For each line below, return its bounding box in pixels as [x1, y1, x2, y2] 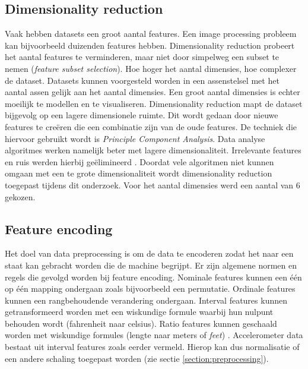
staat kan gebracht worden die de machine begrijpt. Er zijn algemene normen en [5, 258, 297, 271]
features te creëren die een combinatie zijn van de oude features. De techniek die [5, 120, 297, 133]
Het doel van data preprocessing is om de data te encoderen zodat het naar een [5, 247, 294, 260]
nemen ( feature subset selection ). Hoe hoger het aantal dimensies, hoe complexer [5, 62, 297, 74]
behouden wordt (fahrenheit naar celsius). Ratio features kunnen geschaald [5, 317, 277, 329]
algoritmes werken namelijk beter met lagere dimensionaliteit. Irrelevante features [5, 144, 301, 156]
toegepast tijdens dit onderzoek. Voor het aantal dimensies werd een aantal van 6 [5, 178, 300, 191]
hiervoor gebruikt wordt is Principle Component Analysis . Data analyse [5, 132, 265, 144]
